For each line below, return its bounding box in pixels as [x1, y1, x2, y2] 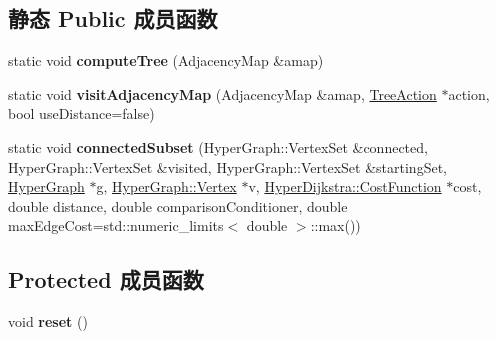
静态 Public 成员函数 [8, 3, 218, 34]
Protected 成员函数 [8, 264, 204, 295]
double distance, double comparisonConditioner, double [8, 195, 348, 216]
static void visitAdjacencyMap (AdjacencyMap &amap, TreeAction [8, 83, 437, 104]
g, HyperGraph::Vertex [96, 176, 237, 197]
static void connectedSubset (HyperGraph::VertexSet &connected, [8, 136, 428, 157]
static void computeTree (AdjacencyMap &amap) [8, 50, 324, 71]
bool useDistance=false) [8, 103, 155, 124]
